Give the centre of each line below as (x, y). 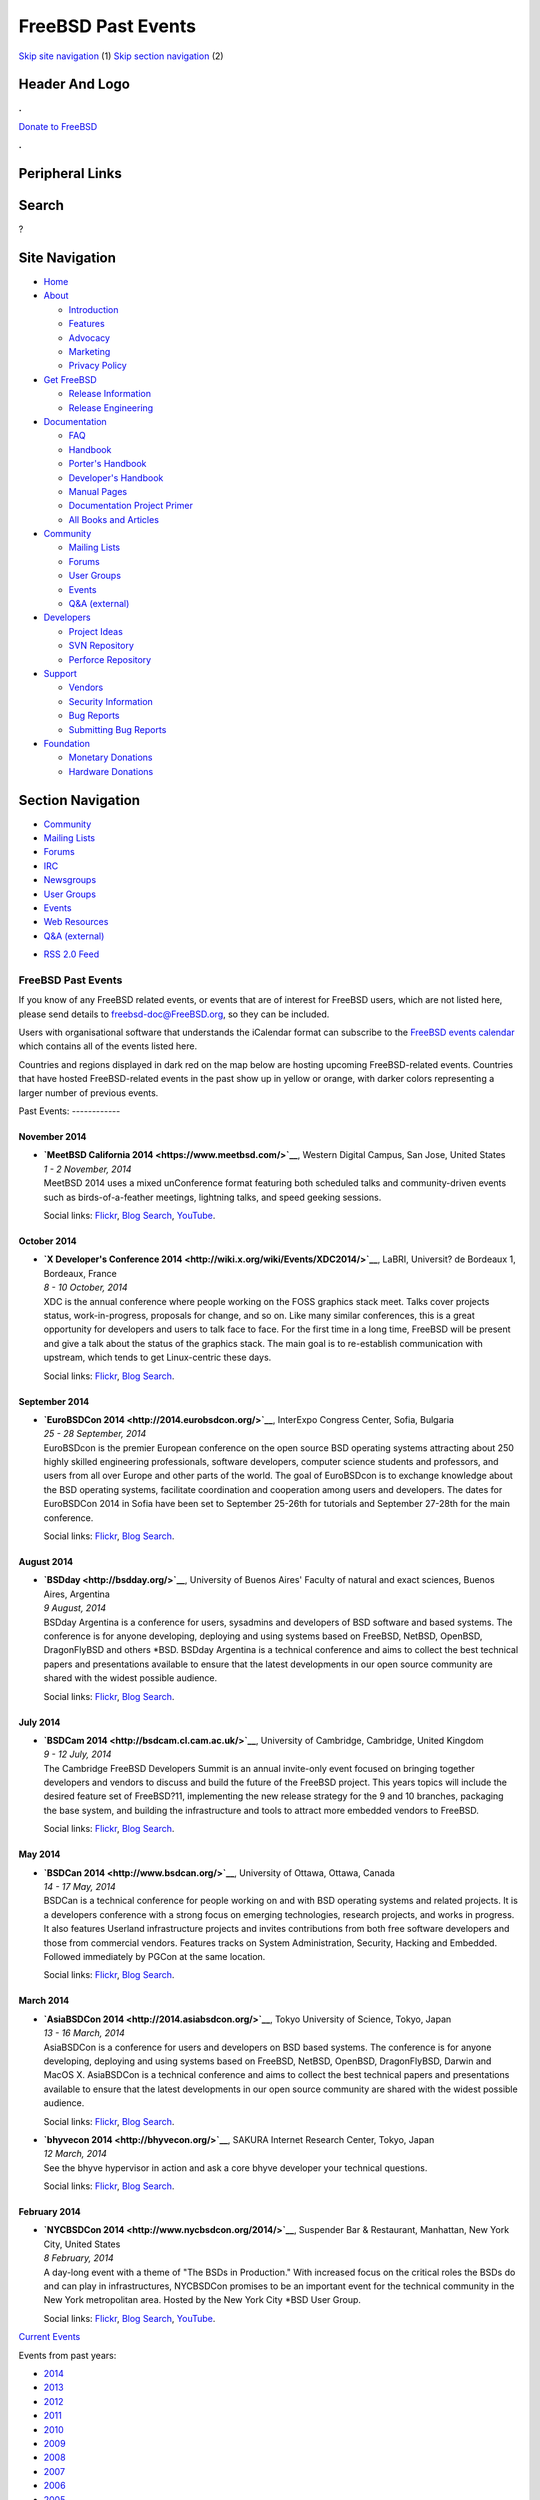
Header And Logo (74, 84)
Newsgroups (70, 880)
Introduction (93, 309)
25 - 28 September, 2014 (95, 1434)
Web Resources (76, 922)
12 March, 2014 (75, 2154)
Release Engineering (111, 407)
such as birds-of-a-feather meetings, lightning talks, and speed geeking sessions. (212, 1197)
